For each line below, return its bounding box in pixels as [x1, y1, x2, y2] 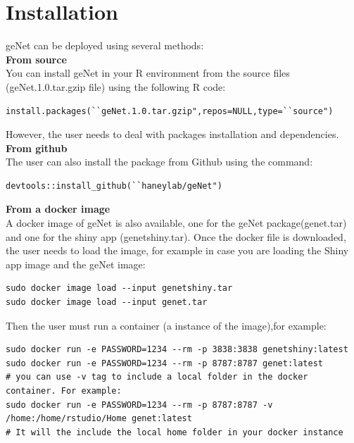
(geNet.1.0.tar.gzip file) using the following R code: [6, 79, 226, 94]
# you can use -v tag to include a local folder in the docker [6, 372, 308, 382]
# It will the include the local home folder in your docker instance [6, 427, 343, 437]
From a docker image [6, 201, 110, 216]
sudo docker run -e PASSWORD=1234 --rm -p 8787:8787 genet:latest [6, 358, 324, 368]
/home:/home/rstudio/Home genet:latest [6, 413, 192, 424]
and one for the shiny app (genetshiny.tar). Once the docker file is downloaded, [6, 229, 346, 244]
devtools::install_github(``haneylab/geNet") [6, 180, 222, 191]
